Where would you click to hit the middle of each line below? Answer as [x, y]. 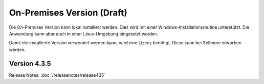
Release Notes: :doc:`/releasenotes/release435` [57, 75]
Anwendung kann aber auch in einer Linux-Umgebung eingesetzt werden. [84, 34]
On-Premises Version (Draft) [68, 13]
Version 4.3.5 [30, 63]
